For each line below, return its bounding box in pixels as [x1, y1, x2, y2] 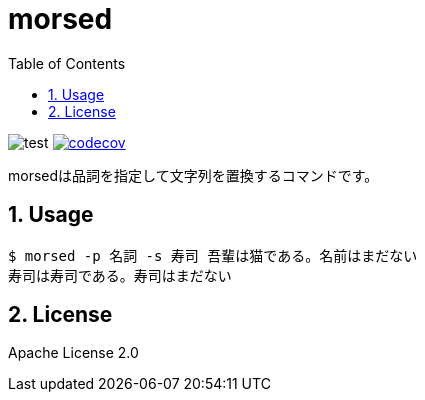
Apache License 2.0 [8, 344, 139, 362]
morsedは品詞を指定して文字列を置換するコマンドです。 [8, 166, 379, 184]
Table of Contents [8, 54, 126, 72]
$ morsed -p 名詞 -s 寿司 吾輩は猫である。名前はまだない [8, 247, 418, 264]
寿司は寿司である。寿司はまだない [8, 267, 232, 284]
